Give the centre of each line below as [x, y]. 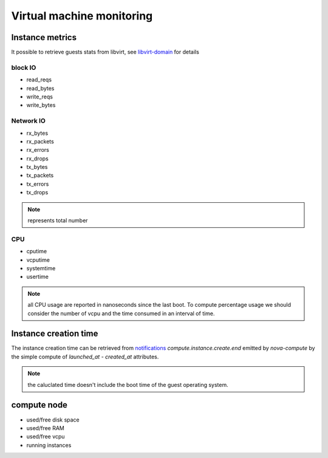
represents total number [58, 220]
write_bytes [41, 105]
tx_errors [38, 184]
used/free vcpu [46, 437]
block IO [24, 67]
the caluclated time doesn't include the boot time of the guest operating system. [128, 385]
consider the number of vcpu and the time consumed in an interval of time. [121, 313]
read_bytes [40, 88]
